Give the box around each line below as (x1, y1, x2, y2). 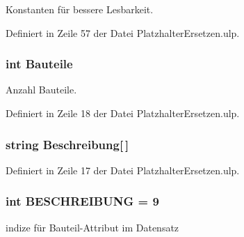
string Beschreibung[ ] (6, 135, 129, 153)
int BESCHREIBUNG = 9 (6, 192, 159, 210)
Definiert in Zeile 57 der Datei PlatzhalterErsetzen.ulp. (6, 25, 240, 40)
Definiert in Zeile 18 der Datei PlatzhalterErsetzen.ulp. (6, 106, 240, 120)
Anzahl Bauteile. (6, 82, 77, 97)
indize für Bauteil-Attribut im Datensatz (6, 220, 179, 234)
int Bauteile (6, 55, 73, 72)
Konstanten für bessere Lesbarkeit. (6, 2, 154, 16)
